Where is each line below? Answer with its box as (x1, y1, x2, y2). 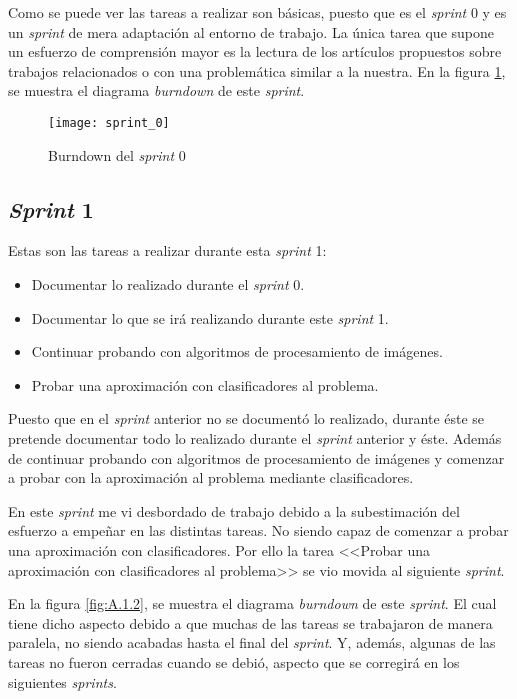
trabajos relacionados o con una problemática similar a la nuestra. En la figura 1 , (8, 60, 506, 81)
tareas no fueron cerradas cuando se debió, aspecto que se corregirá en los (8, 651, 460, 672)
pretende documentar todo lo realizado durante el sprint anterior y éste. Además (8, 427, 502, 448)
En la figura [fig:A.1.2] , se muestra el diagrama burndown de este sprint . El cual (8, 593, 497, 614)
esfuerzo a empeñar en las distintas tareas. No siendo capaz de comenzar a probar (8, 520, 509, 541)
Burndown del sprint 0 (48, 144, 186, 165)
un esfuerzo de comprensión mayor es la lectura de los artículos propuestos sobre (8, 41, 502, 62)
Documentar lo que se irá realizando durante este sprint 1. (31, 307, 389, 328)
